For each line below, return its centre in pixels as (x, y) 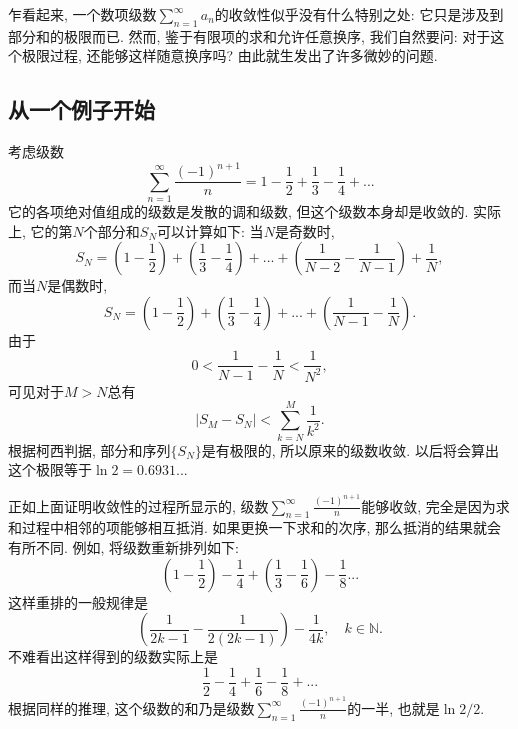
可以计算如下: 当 (210, 230)
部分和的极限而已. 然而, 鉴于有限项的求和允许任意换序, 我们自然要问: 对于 (249, 35)
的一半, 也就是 (393, 707)
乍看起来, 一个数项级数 (82, 14)
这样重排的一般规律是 (78, 601)
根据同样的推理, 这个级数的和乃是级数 (131, 707)
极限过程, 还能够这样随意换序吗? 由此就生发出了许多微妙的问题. (229, 55)
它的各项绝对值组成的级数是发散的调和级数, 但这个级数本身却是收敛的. (238, 211)
